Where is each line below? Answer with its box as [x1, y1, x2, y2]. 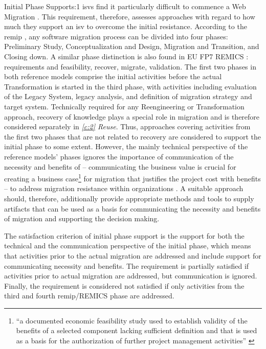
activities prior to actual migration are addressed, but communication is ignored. [4, 270, 257, 281]
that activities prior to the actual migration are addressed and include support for [4, 250, 261, 261]
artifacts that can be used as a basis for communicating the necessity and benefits [4, 203, 261, 214]
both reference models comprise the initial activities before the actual [4, 71, 222, 82]
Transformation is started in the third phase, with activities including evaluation [4, 81, 257, 91]
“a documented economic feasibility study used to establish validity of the [16, 315, 248, 325]
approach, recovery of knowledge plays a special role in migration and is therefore [4, 111, 260, 122]
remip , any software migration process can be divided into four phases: [4, 31, 228, 41]
